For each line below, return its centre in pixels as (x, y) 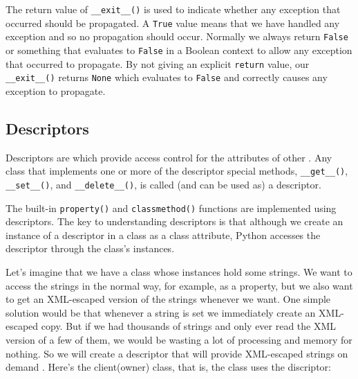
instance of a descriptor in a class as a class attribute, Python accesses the (163, 235)
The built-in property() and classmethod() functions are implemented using (171, 208)
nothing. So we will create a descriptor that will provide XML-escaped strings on (177, 353)
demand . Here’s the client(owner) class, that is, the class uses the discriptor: (168, 367)
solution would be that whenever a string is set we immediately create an (161, 312)
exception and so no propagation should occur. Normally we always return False (177, 36)
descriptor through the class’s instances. (90, 248)
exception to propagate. (56, 90)
